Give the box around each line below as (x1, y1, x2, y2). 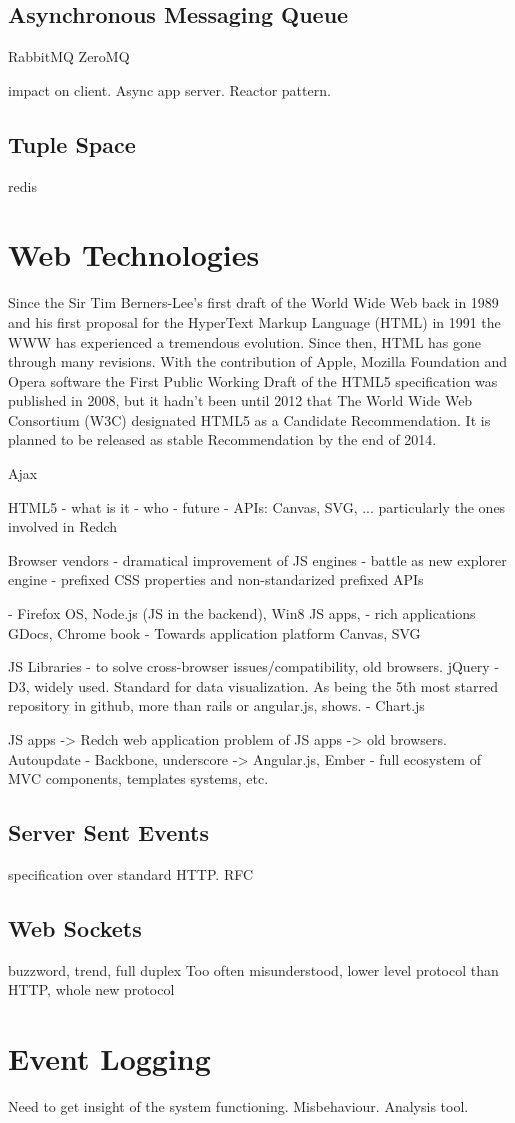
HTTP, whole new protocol (8, 979, 175, 1000)
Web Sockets (8, 912, 142, 943)
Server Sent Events (8, 817, 209, 848)
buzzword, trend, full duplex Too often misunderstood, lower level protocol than (8, 959, 499, 980)
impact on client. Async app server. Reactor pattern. (8, 79, 331, 100)
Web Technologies (8, 234, 260, 275)
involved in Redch (8, 516, 118, 537)
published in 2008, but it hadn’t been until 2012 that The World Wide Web (8, 390, 473, 411)
